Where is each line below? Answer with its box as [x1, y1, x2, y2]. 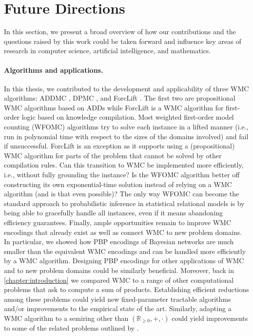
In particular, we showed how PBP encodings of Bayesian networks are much [4, 236, 234, 247]
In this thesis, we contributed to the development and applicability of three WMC [4, 83, 249, 93]
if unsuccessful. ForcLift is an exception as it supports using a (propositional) [4, 141, 235, 151]
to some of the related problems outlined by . [4, 322, 139, 333]
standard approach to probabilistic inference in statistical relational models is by [4, 198, 245, 208]
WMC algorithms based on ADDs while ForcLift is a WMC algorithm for [4, 102, 224, 112]
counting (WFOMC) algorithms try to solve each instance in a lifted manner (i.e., [4, 122, 249, 132]
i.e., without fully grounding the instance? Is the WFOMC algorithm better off [4, 169, 240, 180]
